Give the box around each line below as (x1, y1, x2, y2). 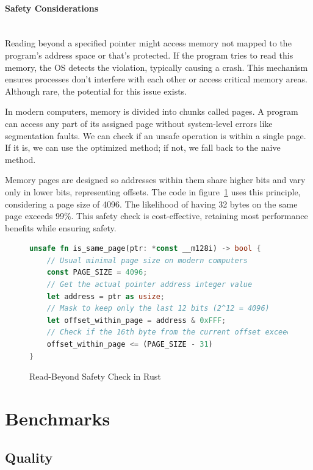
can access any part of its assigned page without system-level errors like (5, 117, 273, 129)
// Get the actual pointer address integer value (46, 280, 253, 289)
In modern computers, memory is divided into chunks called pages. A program (5, 105, 298, 118)
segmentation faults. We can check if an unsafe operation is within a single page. (5, 129, 306, 142)
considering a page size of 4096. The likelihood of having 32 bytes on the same (5, 197, 298, 210)
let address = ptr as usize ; (46, 292, 165, 301)
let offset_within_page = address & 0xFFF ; (46, 316, 226, 325)
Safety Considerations (5, 1, 99, 14)
